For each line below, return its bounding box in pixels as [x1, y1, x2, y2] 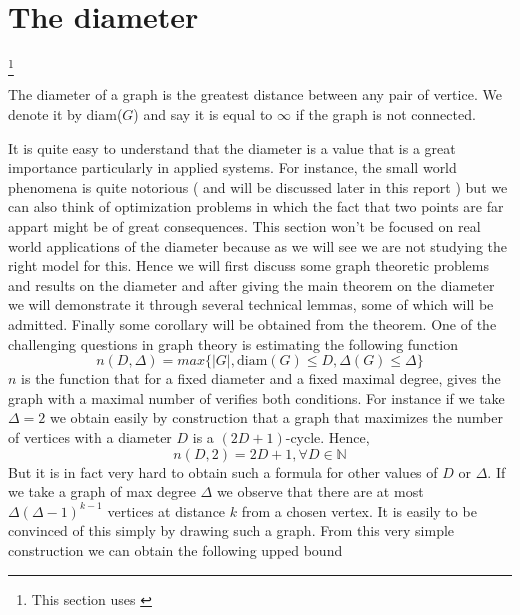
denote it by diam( [8, 104, 123, 125]
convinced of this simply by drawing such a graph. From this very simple [8, 520, 455, 541]
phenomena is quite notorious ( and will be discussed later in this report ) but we [8, 176, 508, 197]
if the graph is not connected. [295, 104, 476, 125]
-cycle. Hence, [285, 426, 370, 447]
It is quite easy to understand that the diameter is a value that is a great [8, 137, 456, 158]
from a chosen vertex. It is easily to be [241, 500, 477, 521]
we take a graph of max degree [8, 481, 196, 502]
